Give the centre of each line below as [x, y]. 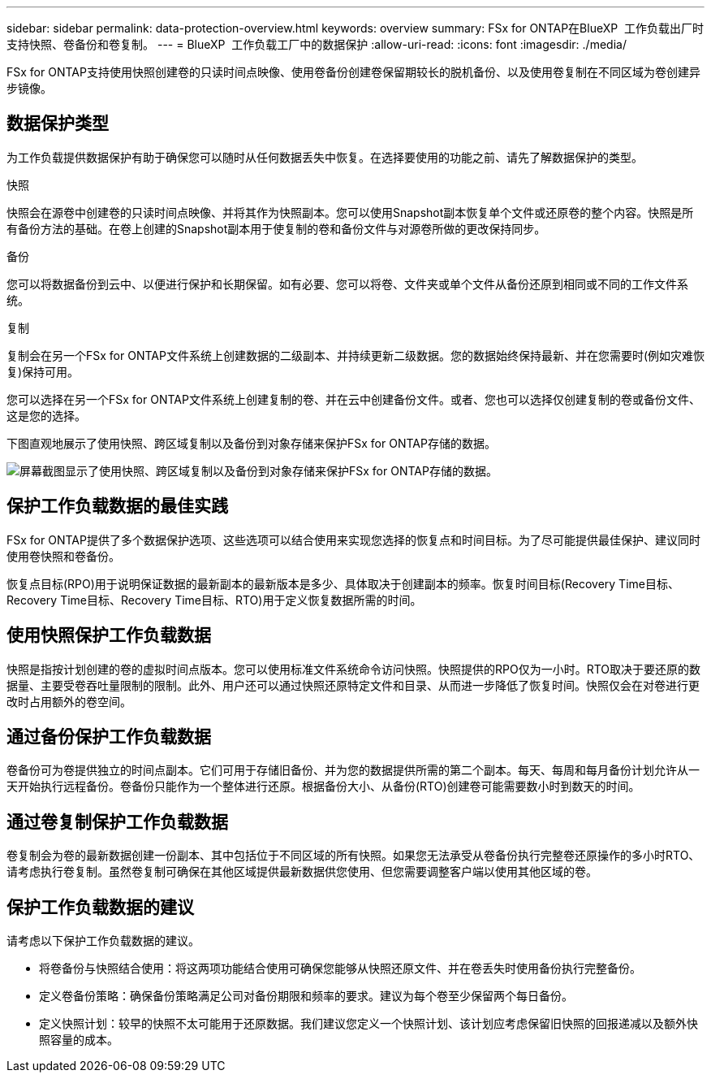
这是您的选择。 [46, 415]
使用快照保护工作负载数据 [109, 635]
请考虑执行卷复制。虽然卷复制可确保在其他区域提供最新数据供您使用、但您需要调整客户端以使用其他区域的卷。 [302, 872]
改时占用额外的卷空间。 [69, 701]
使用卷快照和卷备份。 [63, 556]
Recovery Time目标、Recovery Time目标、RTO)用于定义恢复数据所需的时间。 [214, 600]
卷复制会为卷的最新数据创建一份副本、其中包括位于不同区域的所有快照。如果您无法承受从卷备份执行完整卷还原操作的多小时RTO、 [353, 856]
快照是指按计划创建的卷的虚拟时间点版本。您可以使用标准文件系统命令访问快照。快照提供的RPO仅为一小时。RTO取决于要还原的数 [353, 669]
